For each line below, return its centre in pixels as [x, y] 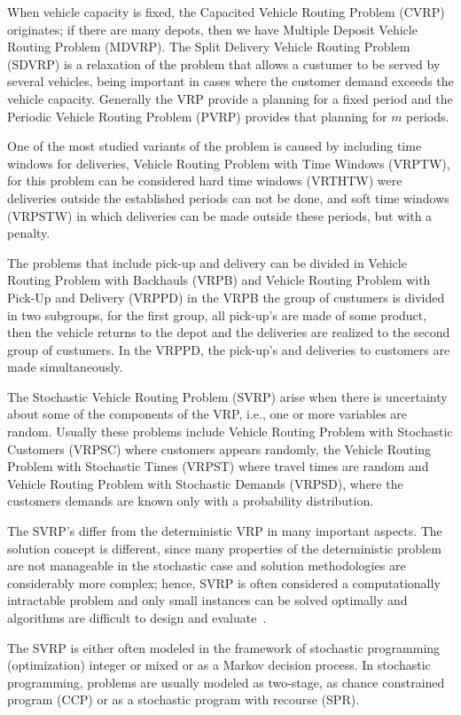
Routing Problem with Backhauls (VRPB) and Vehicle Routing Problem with [219, 280]
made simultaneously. [65, 367]
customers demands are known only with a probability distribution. [191, 501]
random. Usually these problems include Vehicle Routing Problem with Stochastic [230, 432]
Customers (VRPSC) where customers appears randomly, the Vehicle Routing [219, 448]
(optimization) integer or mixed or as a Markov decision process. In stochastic [219, 665]
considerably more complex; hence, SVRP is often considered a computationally [224, 582]
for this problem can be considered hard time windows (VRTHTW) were [205, 181]
